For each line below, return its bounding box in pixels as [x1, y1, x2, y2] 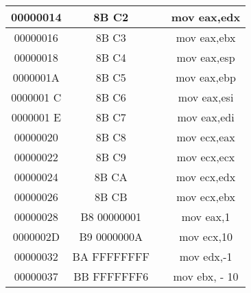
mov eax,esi [178, 89, 234, 105]
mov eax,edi [177, 109, 235, 125]
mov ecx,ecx [176, 149, 235, 165]
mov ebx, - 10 [173, 268, 239, 284]
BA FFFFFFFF [72, 248, 150, 264]
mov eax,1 [181, 209, 230, 224]
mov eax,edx [171, 9, 241, 25]
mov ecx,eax [176, 129, 235, 145]
